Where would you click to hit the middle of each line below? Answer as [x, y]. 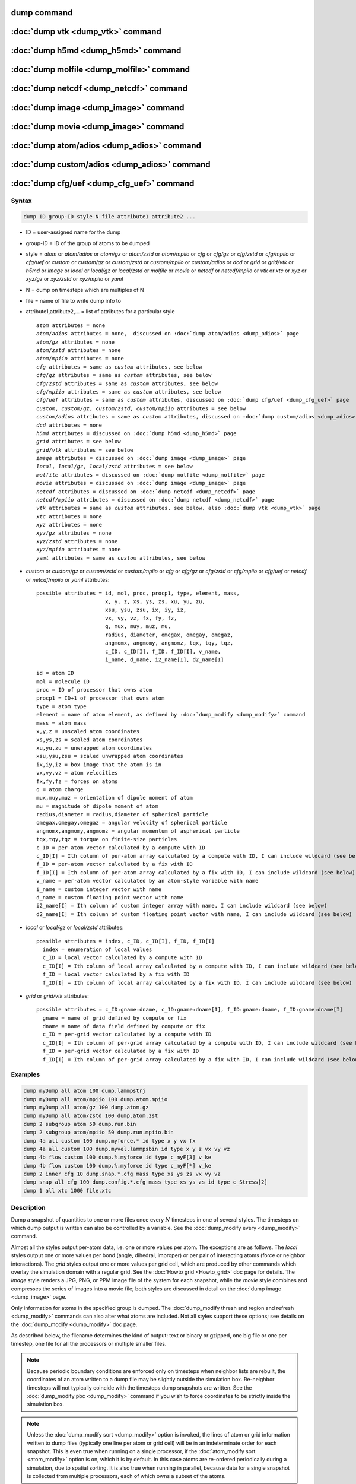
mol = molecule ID [63, 681]
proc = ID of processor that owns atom [94, 690]
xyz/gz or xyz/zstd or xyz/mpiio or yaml [74, 279]
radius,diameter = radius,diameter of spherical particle [123, 814]
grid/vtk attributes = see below [85, 450]
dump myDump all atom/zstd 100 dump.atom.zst [91, 1116]
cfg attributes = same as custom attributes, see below [119, 367]
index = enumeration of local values [97, 949]
